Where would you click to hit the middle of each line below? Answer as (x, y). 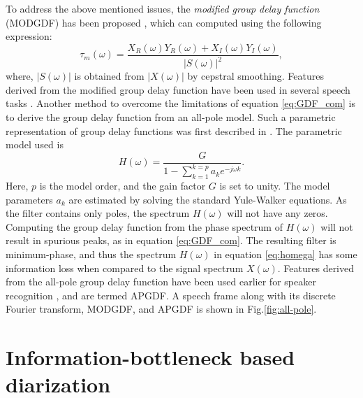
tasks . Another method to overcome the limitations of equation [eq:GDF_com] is (180, 103)
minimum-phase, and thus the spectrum (91, 254)
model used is (35, 144)
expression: (29, 36)
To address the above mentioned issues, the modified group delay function (163, 8)
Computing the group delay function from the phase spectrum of (144, 226)
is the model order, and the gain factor (123, 185)
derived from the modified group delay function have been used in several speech (178, 89)
